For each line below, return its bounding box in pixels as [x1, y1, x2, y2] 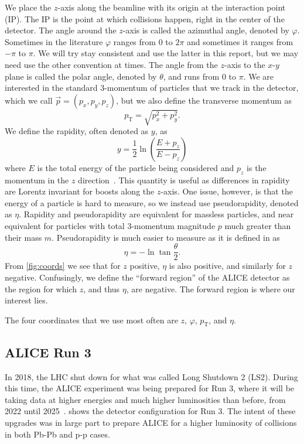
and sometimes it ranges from [187, 35, 293, 47]
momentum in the [5, 173, 69, 186]
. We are [243, 70, 274, 82]
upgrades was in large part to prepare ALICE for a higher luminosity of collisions [5, 416, 297, 429]
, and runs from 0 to [163, 70, 236, 82]
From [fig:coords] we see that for [5, 259, 121, 272]
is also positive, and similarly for [169, 259, 286, 272]
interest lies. [5, 294, 48, 306]
